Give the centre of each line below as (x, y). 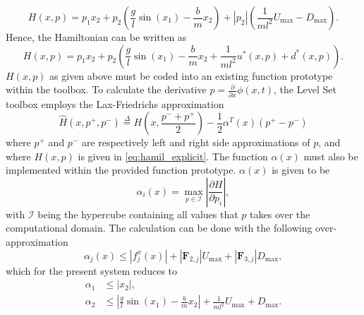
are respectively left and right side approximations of (196, 142)
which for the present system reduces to (92, 270)
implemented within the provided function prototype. (121, 170)
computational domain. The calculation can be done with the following (159, 228)
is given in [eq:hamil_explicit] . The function (173, 156)
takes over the (280, 214)
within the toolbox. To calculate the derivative (106, 89)
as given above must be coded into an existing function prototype (191, 75)
